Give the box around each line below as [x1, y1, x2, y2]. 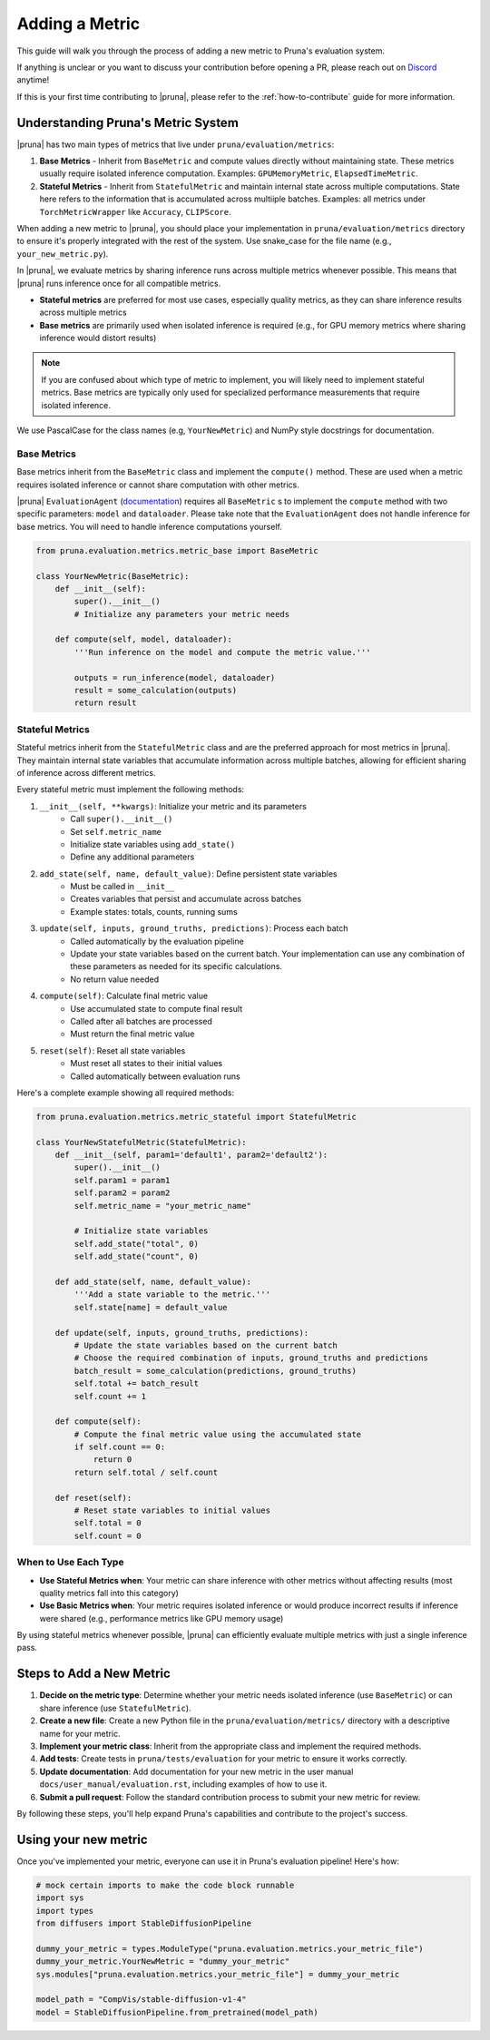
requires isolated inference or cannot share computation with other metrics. [16, 479, 299, 490]
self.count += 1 [73, 1391, 147, 1401]
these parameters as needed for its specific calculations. [70, 961, 283, 972]
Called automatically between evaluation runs [70, 1071, 240, 1082]
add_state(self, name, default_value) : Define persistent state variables [39, 868, 338, 879]
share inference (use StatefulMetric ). [39, 1702, 191, 1713]
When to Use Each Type [16, 1556, 124, 1569]
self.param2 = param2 [73, 1188, 171, 1198]
